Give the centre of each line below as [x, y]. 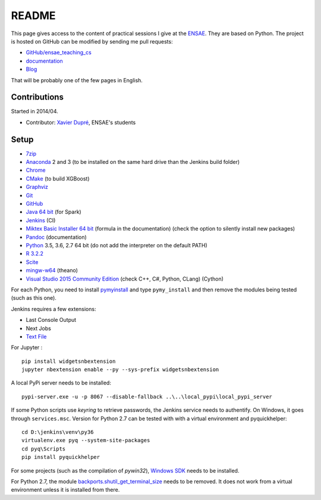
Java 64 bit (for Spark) [53, 212]
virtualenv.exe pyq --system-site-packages [86, 440]
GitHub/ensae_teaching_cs [59, 52]
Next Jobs [39, 328]
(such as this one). [34, 298]
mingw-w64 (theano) [52, 271]
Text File [36, 336]
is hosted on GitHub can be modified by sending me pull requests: [92, 41]
